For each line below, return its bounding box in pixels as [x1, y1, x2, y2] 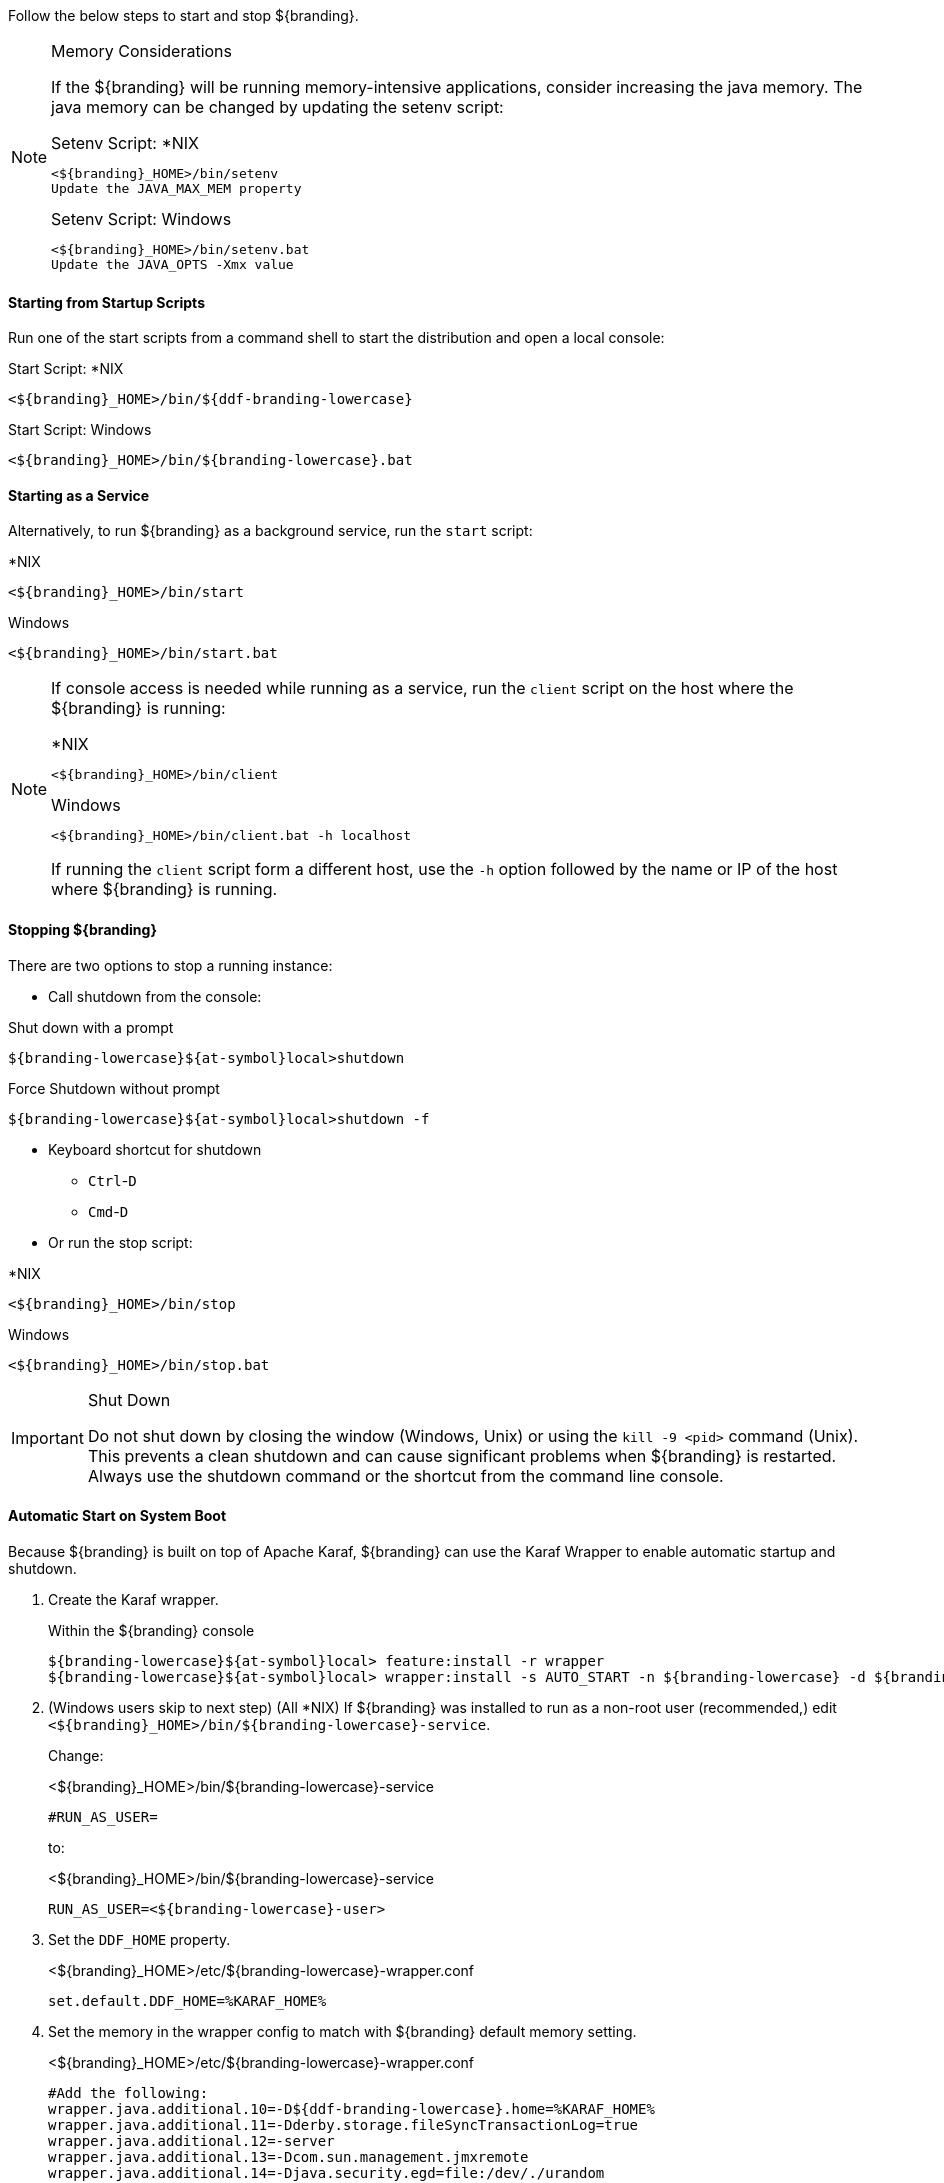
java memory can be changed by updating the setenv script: [51, 97, 504, 117]
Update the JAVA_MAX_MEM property [51, 181, 302, 196]
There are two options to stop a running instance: [8, 956, 333, 974]
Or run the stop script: [48, 1233, 193, 1251]
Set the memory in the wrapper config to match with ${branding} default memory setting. [48, 2022, 637, 2040]
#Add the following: [48, 2084, 209, 2101]
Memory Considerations [51, 41, 233, 61]
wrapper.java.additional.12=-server [48, 2132, 335, 2149]
